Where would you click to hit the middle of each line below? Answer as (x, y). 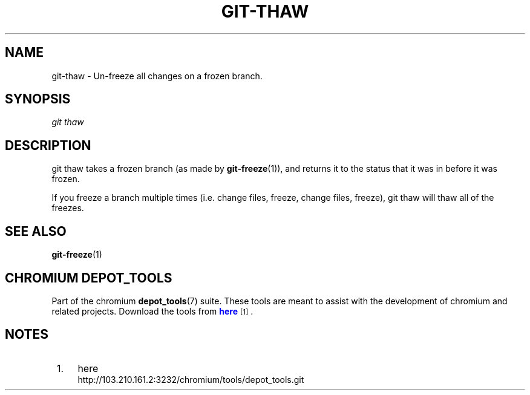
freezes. (68, 208)
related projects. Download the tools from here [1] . (152, 311)
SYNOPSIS (38, 99)
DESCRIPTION (48, 145)
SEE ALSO (36, 231)
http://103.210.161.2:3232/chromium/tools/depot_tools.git (191, 379)
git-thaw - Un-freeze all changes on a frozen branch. (157, 76)
